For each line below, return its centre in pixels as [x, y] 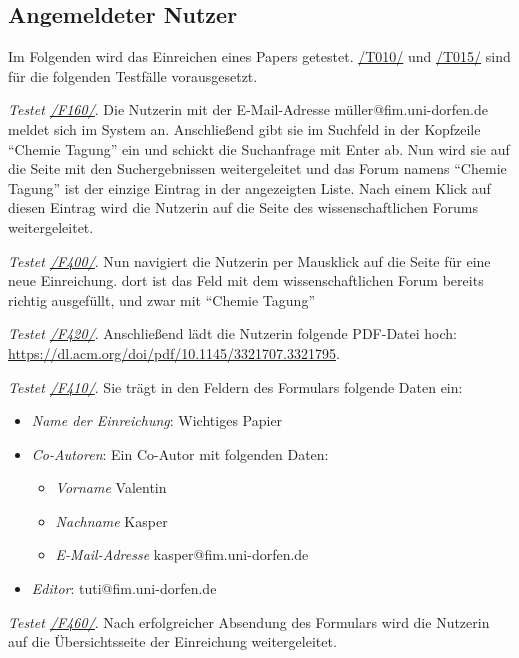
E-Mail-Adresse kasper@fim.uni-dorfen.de [182, 554]
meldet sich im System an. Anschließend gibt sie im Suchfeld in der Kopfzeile [244, 128]
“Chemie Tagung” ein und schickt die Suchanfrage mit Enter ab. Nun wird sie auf [259, 148]
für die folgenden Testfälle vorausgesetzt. [133, 75]
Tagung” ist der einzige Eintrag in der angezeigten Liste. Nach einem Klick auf [249, 187]
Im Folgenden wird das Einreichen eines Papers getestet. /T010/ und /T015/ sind [259, 56]
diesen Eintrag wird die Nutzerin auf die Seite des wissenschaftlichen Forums [243, 207]
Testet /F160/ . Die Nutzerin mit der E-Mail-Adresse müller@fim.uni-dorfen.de [248, 109]
